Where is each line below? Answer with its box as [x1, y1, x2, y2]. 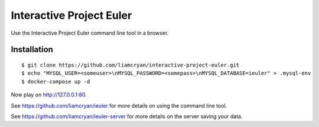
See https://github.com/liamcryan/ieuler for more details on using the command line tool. [11, 102, 227, 109]
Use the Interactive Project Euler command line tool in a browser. [11, 29, 169, 36]
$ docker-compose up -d [21, 78, 90, 85]
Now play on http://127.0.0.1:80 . [11, 91, 87, 98]
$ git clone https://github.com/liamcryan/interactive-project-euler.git [21, 62, 240, 68]
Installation [11, 45, 53, 55]
